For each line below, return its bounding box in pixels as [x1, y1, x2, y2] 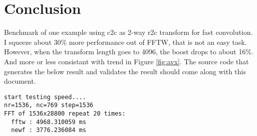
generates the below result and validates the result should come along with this [4, 66, 246, 76]
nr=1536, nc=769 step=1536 [4, 102, 93, 109]
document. [4, 76, 36, 86]
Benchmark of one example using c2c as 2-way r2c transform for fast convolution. [4, 27, 253, 37]
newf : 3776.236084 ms [11, 127, 86, 134]
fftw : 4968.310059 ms [11, 118, 86, 126]
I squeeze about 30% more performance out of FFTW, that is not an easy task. [4, 36, 247, 47]
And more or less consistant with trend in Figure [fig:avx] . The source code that [4, 56, 249, 66]
